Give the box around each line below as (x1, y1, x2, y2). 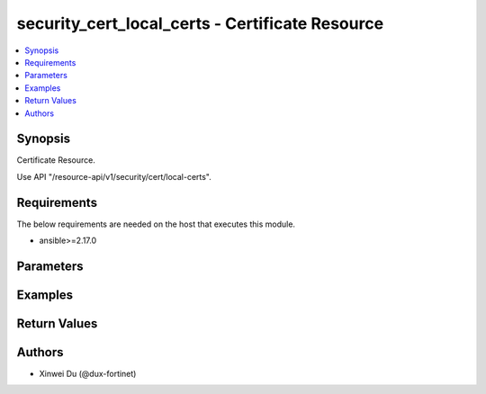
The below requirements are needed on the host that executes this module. (16, 219, 296, 229)
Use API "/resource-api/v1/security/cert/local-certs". (16, 171, 211, 182)
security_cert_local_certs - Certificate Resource (16, 13, 384, 33)
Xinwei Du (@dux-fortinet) (39, 369, 137, 380)
